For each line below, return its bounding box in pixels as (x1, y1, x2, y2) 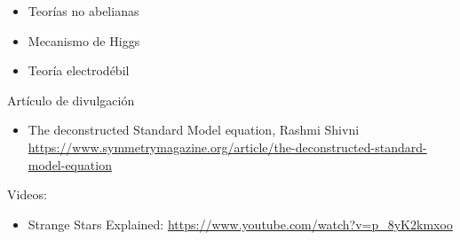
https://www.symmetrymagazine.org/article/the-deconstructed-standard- (28, 137, 427, 156)
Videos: (7, 185, 47, 204)
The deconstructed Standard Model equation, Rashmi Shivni (28, 120, 360, 139)
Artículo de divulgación (7, 90, 135, 109)
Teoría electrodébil (28, 61, 130, 80)
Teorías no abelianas (28, 2, 139, 19)
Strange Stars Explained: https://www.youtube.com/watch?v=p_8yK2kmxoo (28, 214, 453, 233)
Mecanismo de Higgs (28, 31, 140, 50)
